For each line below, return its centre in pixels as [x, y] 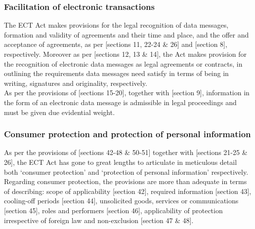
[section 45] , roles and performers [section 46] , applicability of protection [113, 210]
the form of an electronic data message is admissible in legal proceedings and [120, 102]
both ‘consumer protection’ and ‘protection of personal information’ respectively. [126, 172]
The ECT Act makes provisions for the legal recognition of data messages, [116, 25]
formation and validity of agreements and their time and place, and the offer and [127, 34]
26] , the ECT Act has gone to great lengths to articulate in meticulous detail [121, 162]
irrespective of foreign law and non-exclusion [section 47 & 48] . [99, 220]
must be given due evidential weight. [60, 112]
